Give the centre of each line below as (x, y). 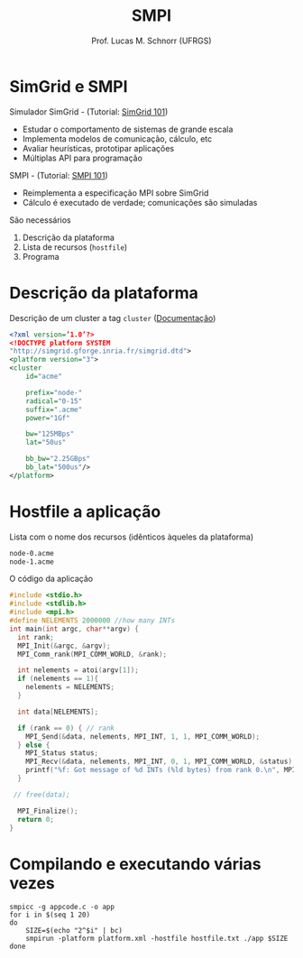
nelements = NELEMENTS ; (70, 687)
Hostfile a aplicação (85, 511)
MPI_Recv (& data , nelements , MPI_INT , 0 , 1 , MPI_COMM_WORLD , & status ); (161, 762)
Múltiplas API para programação (82, 158)
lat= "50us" (46, 443)
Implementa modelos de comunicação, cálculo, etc (117, 138)
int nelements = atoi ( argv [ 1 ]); (78, 670)
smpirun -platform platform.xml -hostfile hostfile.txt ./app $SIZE (157, 939)
